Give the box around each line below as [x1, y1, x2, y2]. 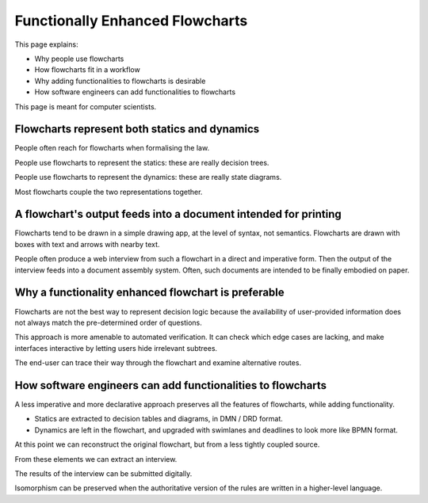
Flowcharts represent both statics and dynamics [14, 123, 260, 136]
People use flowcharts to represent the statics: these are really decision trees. [14, 158, 269, 167]
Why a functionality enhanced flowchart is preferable [14, 286, 285, 299]
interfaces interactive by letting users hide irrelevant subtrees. [14, 343, 218, 352]
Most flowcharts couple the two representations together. [14, 187, 203, 196]
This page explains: [14, 40, 78, 49]
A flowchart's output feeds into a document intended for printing [14, 208, 342, 221]
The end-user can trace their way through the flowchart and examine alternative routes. [14, 358, 301, 368]
